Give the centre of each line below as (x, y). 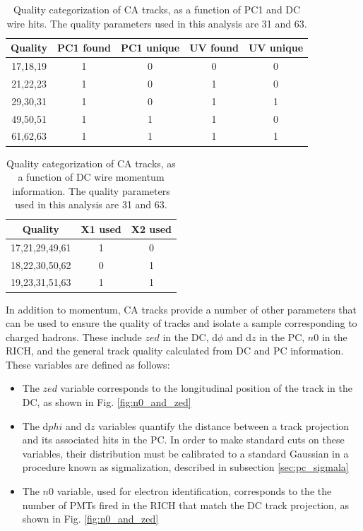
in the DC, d (190, 336)
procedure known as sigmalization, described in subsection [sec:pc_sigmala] (185, 467)
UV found (214, 48)
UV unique (276, 48)
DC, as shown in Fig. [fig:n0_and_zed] (107, 402)
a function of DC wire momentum (91, 177)
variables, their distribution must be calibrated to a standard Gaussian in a (185, 453)
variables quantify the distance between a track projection (224, 425)
